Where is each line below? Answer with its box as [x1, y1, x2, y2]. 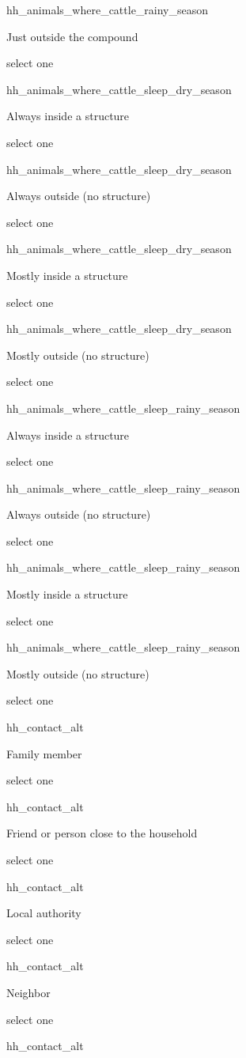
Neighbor [6, 984, 51, 1000]
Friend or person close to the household [6, 825, 198, 841]
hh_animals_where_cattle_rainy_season [6, 2, 209, 17]
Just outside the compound [6, 28, 138, 44]
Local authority [6, 905, 81, 921]
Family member [6, 745, 82, 761]
